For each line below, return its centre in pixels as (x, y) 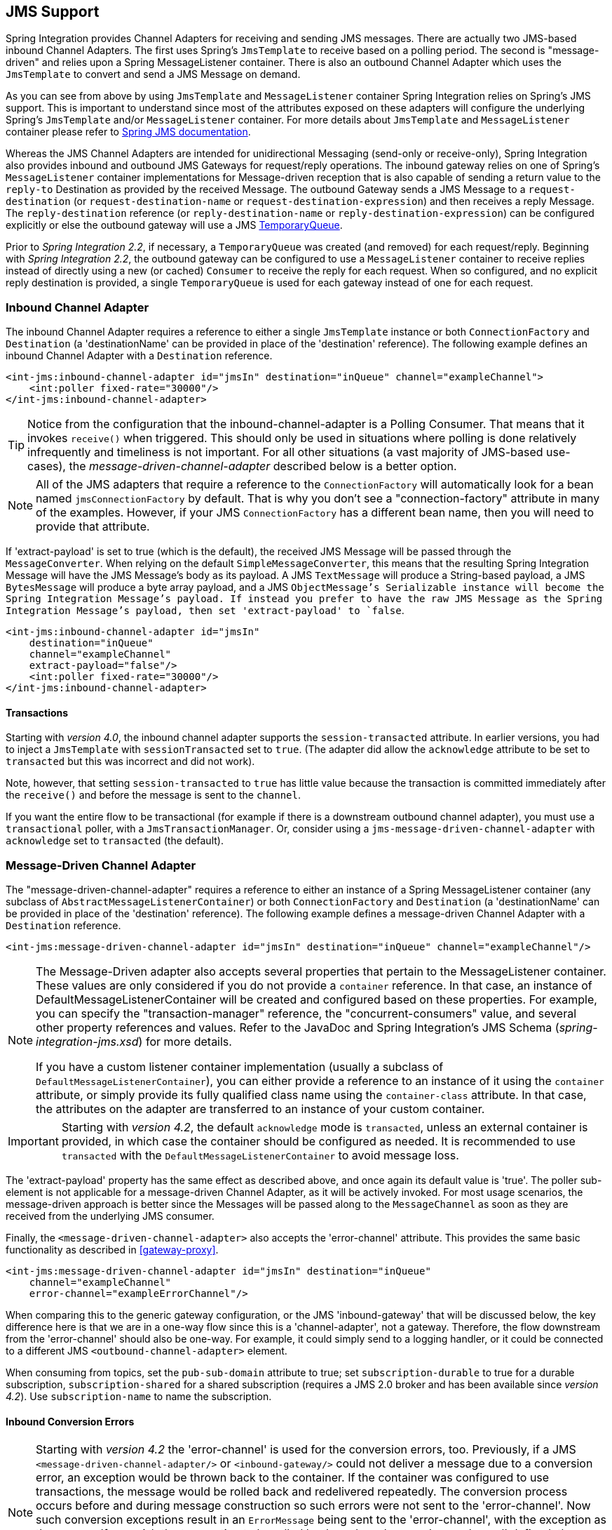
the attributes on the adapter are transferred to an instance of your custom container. (260, 1109)
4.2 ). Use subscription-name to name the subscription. (139, 1397)
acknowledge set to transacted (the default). (115, 841)
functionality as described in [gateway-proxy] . (112, 1250)
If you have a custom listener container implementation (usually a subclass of (240, 1067)
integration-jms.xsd (87, 1042)
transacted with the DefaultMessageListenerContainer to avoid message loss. (260, 1156)
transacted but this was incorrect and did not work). (130, 761)
